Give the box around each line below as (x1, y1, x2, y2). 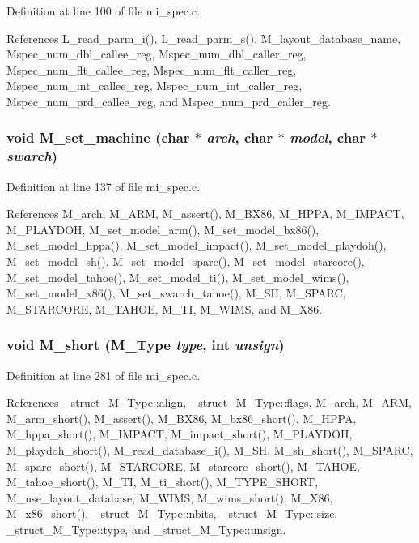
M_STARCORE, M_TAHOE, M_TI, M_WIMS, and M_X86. (6, 300, 323, 317)
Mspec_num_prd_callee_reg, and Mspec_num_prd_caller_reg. (6, 92, 331, 109)
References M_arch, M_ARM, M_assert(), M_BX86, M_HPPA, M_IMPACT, (6, 205, 404, 222)
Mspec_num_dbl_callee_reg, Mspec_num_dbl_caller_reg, (6, 45, 307, 62)
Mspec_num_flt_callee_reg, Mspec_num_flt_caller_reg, (6, 61, 297, 78)
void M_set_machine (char (6, 127, 190, 148)
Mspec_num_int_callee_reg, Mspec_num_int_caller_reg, (6, 77, 303, 94)
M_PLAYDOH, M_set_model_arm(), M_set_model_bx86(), (6, 220, 320, 237)
